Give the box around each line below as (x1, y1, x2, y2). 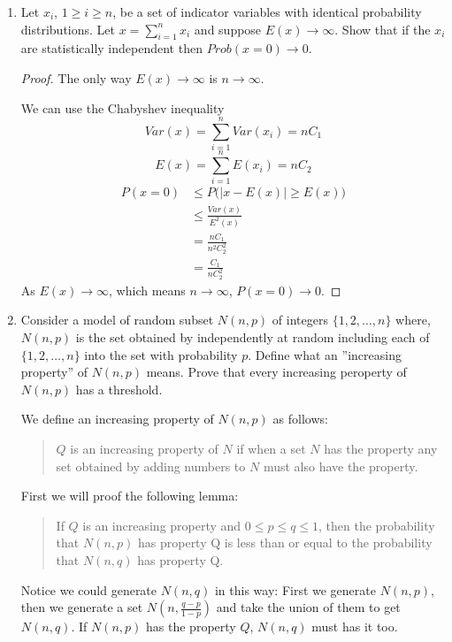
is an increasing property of (70, 439, 218, 457)
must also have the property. (263, 456, 418, 475)
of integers (272, 310, 328, 329)
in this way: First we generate (214, 580, 376, 599)
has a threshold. (75, 379, 163, 398)
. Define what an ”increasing (248, 345, 402, 363)
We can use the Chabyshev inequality (20, 98, 225, 117)
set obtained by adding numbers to (56, 456, 246, 475)
